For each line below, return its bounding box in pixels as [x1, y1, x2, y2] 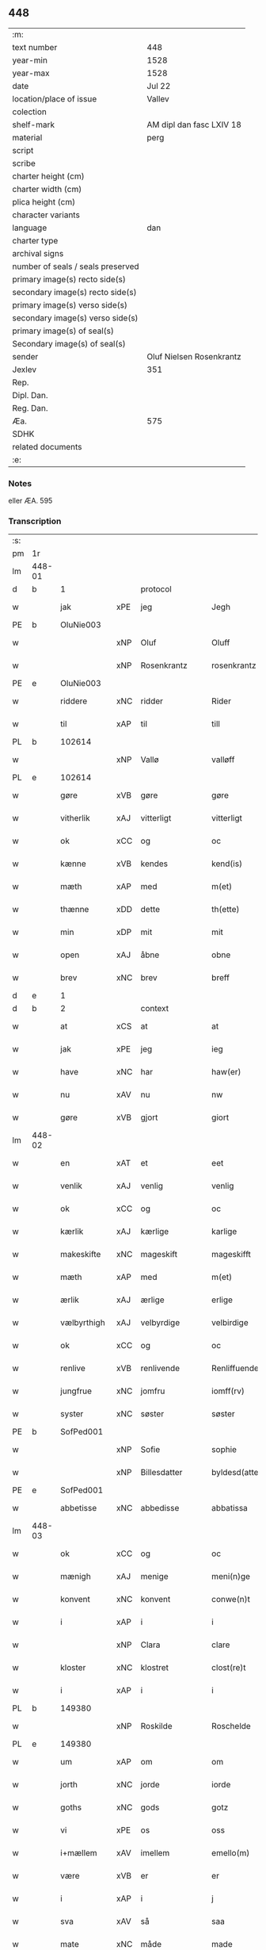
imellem [140, 1848, 170, 1859]
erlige [211, 1294, 234, 1305]
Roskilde [140, 1721, 173, 1732]
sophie [211, 1444, 237, 1455]
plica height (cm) [12, 196, 76, 207]
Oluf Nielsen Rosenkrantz [146, 351, 241, 362]
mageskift [140, 1249, 178, 1260]
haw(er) [211, 1067, 241, 1078]
